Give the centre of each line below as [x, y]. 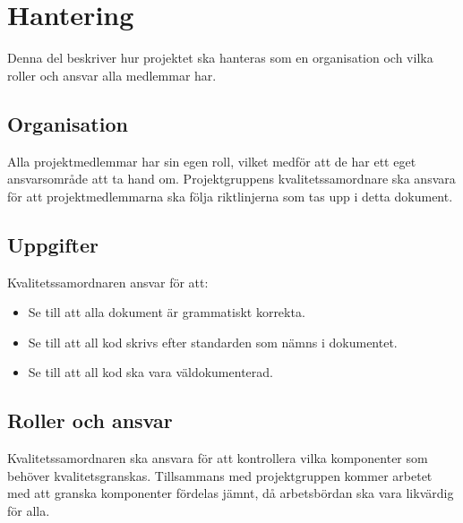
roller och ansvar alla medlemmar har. [112, 75]
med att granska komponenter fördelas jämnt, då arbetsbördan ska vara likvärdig [231, 493]
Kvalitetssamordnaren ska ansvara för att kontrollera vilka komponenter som [218, 458]
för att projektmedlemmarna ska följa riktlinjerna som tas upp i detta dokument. [230, 196]
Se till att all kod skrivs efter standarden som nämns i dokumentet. [213, 342]
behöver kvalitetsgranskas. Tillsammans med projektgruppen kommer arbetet [220, 475]
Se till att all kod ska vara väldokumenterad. [150, 372]
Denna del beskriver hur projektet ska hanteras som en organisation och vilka [220, 58]
